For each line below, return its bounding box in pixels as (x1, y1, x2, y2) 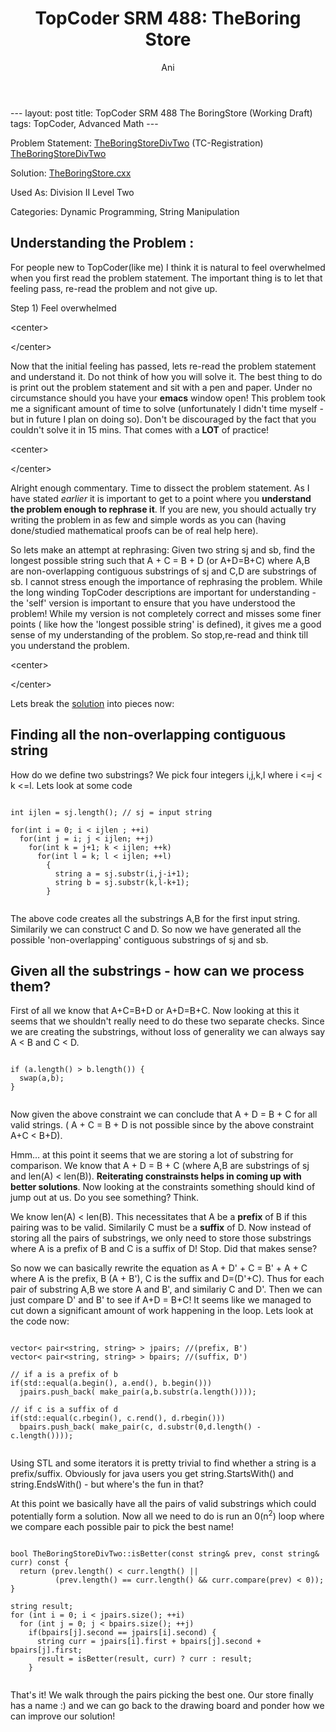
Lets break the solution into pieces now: (10, 697, 175, 709)
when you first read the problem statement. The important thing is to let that (10, 272, 323, 284)
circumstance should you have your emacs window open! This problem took (10, 392, 326, 404)
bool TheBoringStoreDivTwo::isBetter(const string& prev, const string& (10, 1549, 320, 1559)
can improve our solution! (10, 1710, 116, 1722)
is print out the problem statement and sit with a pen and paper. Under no (10, 381, 313, 393)
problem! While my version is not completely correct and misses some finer (10, 607, 322, 619)
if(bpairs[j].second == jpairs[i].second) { (28, 1628, 217, 1638)
